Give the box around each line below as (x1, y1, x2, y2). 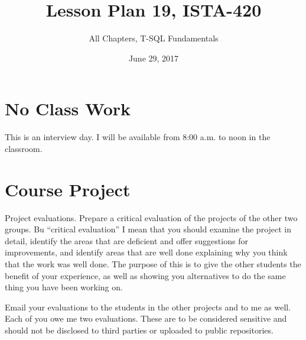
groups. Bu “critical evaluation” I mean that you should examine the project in (5, 223, 292, 235)
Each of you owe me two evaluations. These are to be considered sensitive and (5, 312, 287, 325)
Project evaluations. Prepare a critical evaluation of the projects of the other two (5, 211, 298, 224)
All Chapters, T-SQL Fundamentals (89, 32, 219, 44)
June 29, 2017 (128, 51, 179, 64)
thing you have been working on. (5, 281, 123, 293)
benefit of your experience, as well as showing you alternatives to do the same (5, 269, 286, 281)
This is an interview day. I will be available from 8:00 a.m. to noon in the (5, 131, 271, 143)
